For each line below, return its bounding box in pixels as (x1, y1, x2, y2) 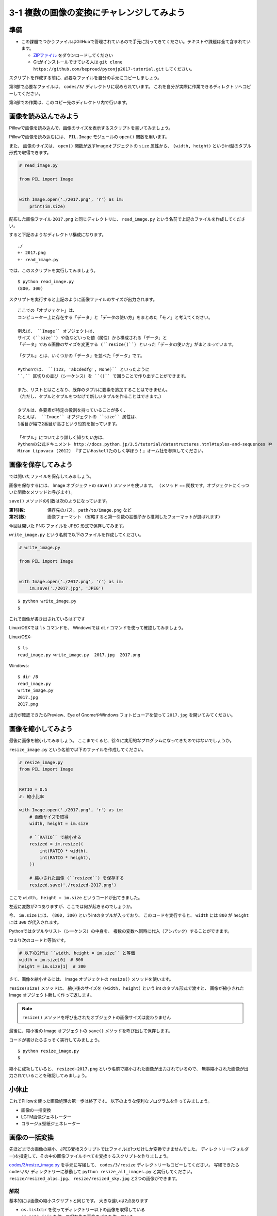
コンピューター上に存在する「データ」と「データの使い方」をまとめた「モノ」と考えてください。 (17, 314, 213, 320)
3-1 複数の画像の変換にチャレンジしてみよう (9, 7, 185, 18)
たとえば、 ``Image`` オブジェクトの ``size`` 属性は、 (17, 414, 140, 420)
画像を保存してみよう (9, 461, 73, 469)
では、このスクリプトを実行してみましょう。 (9, 268, 98, 273)
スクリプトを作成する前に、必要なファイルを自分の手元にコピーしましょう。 (9, 75, 162, 81)
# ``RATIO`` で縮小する (29, 834, 82, 840)
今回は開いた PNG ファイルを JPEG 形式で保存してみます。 (9, 523, 127, 529)
